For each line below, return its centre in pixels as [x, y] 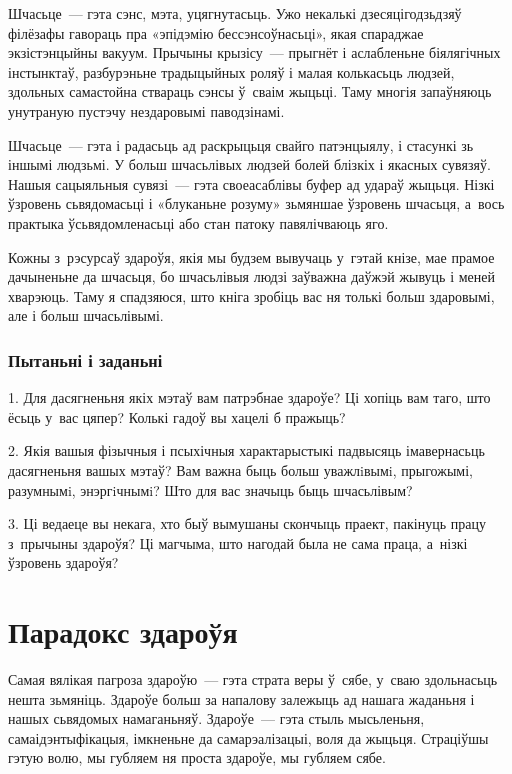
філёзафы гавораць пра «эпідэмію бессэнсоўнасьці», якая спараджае [216, 32]
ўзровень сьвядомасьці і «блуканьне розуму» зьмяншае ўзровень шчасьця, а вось [256, 203]
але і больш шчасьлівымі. [86, 315]
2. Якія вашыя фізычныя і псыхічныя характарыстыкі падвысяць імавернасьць [246, 450]
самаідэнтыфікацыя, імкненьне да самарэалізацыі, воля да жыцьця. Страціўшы [248, 737]
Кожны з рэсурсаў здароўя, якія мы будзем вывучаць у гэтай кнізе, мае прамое [251, 256]
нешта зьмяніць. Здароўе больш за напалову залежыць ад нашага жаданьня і [241, 698]
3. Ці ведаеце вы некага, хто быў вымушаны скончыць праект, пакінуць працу [247, 523]
